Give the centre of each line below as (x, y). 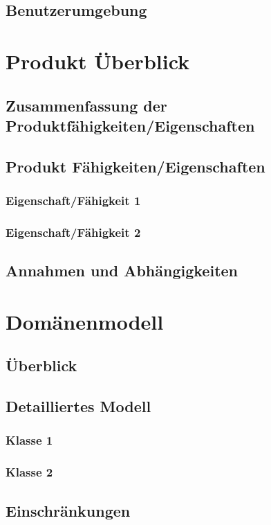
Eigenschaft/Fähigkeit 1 (73, 201)
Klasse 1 (29, 440)
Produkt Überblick (98, 61)
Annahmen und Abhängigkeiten (122, 270)
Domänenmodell (85, 321)
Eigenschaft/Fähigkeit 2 (73, 232)
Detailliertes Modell (78, 406)
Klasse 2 (29, 472)
